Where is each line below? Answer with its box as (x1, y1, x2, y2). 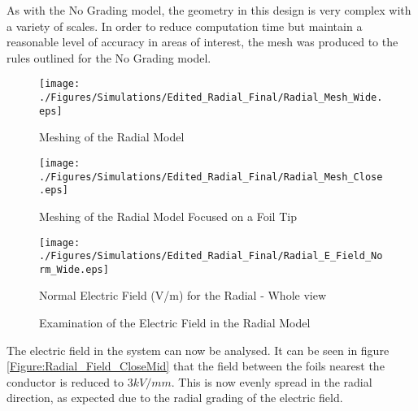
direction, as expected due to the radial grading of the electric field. (7, 389, 343, 406)
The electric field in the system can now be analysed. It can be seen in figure (7, 341, 390, 358)
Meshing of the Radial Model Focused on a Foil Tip (39, 207, 297, 224)
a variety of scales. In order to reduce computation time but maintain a (7, 17, 363, 34)
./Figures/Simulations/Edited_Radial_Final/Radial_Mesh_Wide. (39, 92, 383, 104)
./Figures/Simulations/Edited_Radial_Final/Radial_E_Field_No (39, 250, 383, 262)
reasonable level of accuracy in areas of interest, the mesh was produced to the (7, 33, 398, 50)
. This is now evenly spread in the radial (171, 373, 372, 390)
